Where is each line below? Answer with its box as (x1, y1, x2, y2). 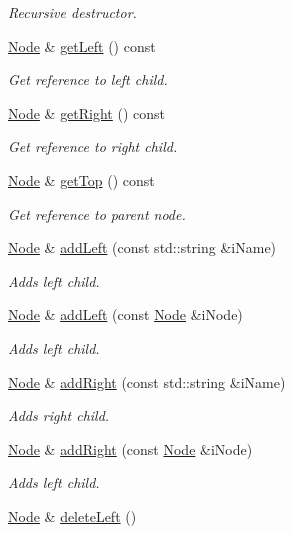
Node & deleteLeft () (8, 505, 137, 526)
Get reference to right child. (8, 136, 178, 157)
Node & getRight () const (8, 102, 166, 123)
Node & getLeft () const (8, 35, 156, 56)
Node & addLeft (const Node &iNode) (8, 304, 243, 325)
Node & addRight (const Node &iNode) (8, 438, 253, 459)
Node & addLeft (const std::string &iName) (8, 237, 277, 258)
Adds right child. (8, 405, 110, 426)
